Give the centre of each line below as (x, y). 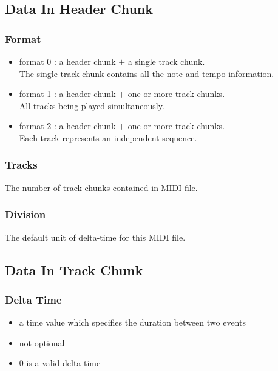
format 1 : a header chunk (67, 94)
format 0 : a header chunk (67, 61)
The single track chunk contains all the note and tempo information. (147, 73)
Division (25, 214)
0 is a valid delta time (60, 363)
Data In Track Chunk (74, 269)
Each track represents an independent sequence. (108, 137)
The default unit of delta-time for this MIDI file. (95, 237)
